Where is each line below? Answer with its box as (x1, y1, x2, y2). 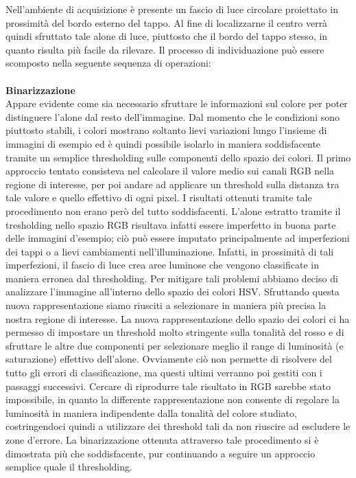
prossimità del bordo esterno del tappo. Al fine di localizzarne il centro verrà (5, 15, 328, 30)
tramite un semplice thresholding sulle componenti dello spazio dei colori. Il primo (5, 150, 351, 164)
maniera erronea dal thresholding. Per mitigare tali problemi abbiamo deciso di (5, 271, 338, 285)
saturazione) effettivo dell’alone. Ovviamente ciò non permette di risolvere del (5, 352, 332, 366)
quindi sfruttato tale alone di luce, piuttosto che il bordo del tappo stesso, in (5, 29, 328, 43)
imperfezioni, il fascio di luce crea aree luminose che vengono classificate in (5, 258, 319, 272)
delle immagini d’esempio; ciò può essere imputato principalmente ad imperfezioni (5, 231, 350, 245)
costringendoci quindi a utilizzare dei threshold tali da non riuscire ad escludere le (5, 419, 351, 433)
